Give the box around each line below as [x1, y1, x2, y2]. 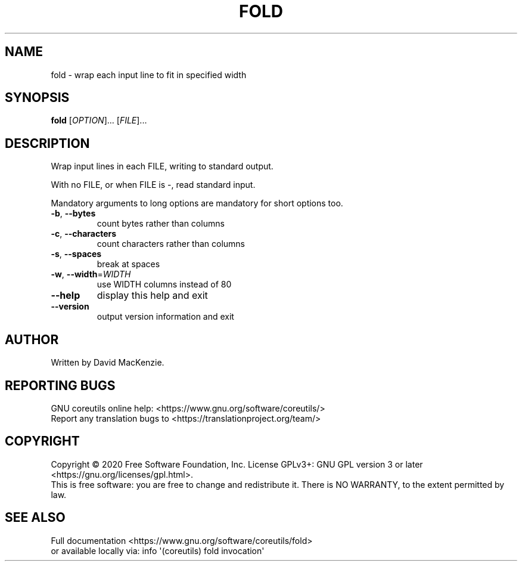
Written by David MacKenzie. [51, 357, 164, 368]
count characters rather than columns [97, 239, 246, 249]
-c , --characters [51, 228, 117, 239]
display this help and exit [97, 289, 208, 302]
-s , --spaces [51, 249, 102, 259]
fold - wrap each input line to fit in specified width [51, 69, 247, 80]
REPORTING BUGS [5, 378, 116, 393]
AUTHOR [5, 332, 59, 347]
